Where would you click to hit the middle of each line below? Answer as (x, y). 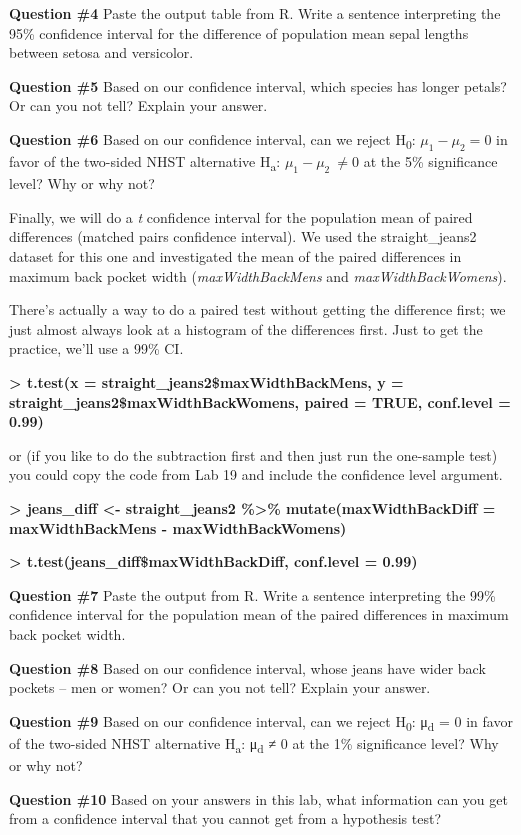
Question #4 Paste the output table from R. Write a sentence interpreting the (255, 13)
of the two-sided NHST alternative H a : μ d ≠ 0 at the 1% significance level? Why (254, 744)
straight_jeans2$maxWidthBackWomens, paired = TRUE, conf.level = (260, 401)
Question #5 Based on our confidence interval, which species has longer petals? (258, 85)
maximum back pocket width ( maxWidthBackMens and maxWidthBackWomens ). (258, 275)
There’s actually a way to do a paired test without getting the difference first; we (257, 309)
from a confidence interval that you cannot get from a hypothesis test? (225, 818)
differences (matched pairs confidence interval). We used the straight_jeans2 (243, 236)
